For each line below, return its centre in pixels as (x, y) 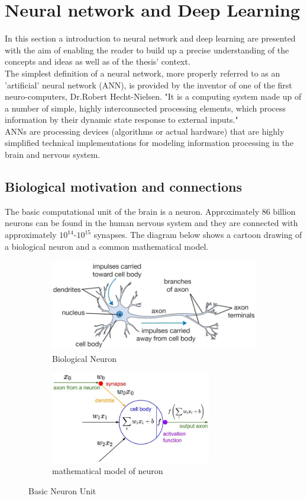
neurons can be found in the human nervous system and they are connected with (151, 223)
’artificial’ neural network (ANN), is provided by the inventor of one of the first (148, 85)
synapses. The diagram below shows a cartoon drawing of (198, 235)
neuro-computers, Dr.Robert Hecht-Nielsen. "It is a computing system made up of (153, 96)
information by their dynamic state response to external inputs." (122, 120)
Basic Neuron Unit (62, 490)
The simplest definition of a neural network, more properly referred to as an (143, 73)
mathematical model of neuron (108, 471)
